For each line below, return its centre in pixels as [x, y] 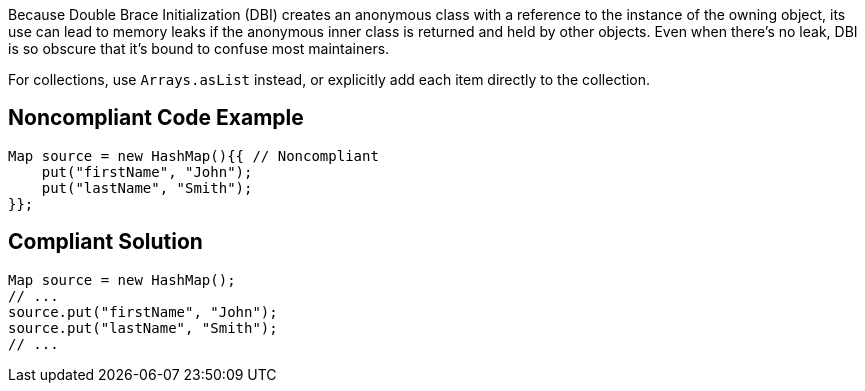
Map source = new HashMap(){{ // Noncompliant [193, 155]
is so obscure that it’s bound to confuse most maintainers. [199, 48]
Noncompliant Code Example [156, 118]
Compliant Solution [105, 242]
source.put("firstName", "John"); [143, 311]
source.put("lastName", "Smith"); [143, 327]
